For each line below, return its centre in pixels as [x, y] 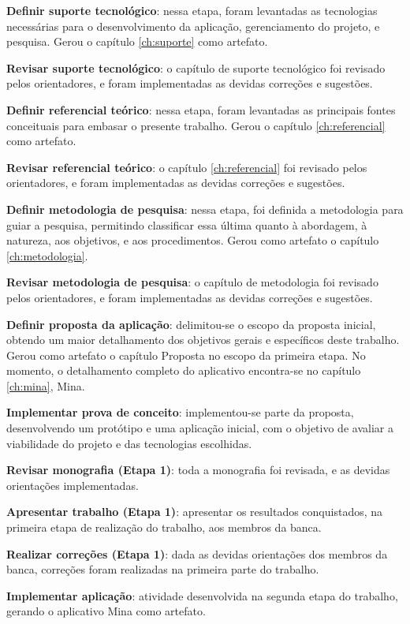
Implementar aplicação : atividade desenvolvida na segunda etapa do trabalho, [202, 595]
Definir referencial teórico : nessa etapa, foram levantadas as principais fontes [201, 109]
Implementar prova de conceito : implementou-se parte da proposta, [180, 412]
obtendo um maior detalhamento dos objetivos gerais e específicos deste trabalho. [203, 340]
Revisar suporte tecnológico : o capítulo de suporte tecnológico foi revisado [196, 67]
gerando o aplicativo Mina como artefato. [106, 611]
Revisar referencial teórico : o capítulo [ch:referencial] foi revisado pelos [187, 167]
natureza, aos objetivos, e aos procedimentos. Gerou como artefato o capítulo [193, 240]
